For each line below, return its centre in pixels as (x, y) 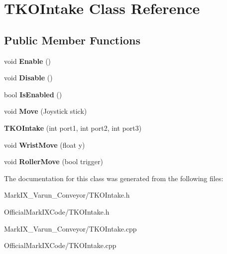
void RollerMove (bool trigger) (54, 161)
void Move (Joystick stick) (46, 111)
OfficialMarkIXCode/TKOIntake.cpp (60, 245)
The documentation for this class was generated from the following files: (114, 178)
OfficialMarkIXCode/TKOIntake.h (57, 211)
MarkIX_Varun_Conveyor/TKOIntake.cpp (70, 228)
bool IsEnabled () (33, 94)
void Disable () (28, 78)
